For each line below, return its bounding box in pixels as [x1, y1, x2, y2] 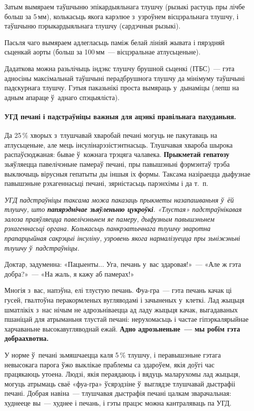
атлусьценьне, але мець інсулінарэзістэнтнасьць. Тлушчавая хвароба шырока [4, 139, 233, 150]
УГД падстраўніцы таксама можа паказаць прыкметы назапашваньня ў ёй [4, 194, 234, 205]
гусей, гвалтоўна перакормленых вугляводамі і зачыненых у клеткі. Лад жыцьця [4, 295, 245, 305]
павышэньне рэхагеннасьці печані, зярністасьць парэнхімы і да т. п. [4, 178, 208, 188]
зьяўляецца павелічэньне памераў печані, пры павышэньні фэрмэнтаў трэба [4, 158, 230, 169]
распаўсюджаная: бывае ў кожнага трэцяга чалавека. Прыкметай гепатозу [4, 149, 230, 159]
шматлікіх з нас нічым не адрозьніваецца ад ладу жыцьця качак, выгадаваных [4, 304, 238, 314]
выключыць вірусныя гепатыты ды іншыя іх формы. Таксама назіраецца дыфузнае [4, 168, 251, 179]
